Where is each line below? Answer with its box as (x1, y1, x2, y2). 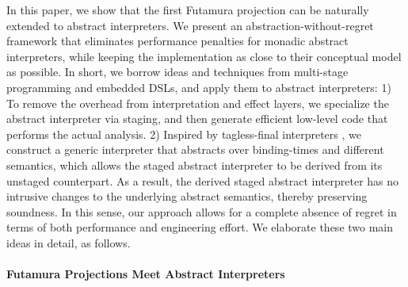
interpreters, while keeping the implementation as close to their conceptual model (6, 48, 402, 64)
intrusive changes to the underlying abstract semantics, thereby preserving (6, 188, 368, 205)
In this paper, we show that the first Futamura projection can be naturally (6, 2, 369, 17)
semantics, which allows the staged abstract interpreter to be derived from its (6, 156, 383, 173)
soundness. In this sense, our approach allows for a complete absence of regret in (6, 203, 397, 220)
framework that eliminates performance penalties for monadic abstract (6, 33, 349, 49)
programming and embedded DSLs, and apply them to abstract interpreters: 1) (6, 78, 391, 95)
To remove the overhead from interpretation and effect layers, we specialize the (6, 94, 389, 111)
